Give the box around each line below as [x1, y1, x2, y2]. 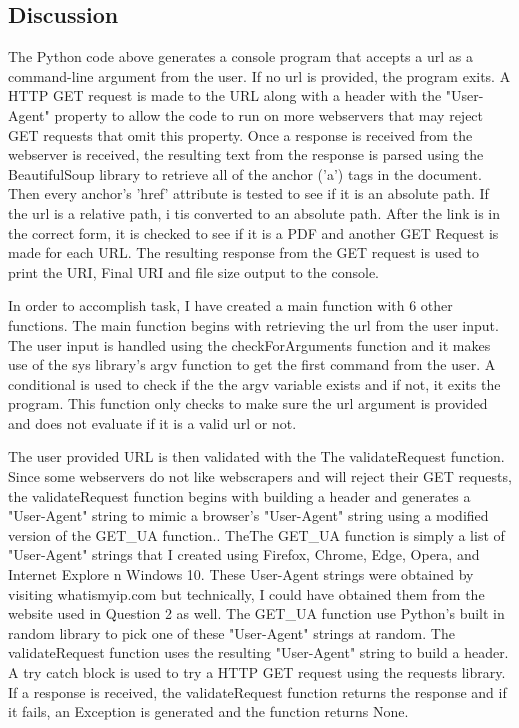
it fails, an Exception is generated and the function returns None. [8, 701, 409, 722]
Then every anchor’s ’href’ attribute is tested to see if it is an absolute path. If [8, 183, 489, 204]
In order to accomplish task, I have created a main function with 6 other [8, 295, 453, 316]
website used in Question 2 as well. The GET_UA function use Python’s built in [8, 603, 505, 624]
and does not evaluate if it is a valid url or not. [8, 412, 297, 433]
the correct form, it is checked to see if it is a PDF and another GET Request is [8, 222, 499, 243]
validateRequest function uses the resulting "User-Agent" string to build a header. [8, 642, 509, 663]
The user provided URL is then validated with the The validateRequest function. [8, 446, 505, 467]
